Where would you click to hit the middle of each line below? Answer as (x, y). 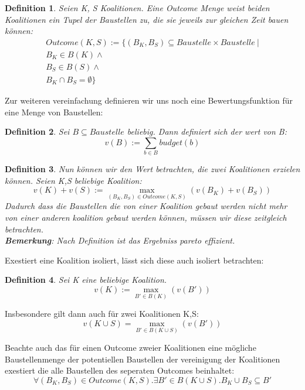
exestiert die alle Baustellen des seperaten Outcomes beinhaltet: (120, 370)
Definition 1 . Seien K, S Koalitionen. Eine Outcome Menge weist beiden (137, 8)
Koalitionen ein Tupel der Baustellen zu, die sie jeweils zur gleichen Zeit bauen (147, 19)
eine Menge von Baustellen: (54, 112)
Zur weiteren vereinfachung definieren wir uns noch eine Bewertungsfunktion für (149, 100)
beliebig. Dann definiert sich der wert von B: (207, 131)
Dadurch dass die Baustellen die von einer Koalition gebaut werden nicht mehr (146, 206)
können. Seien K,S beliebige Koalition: (73, 180)
